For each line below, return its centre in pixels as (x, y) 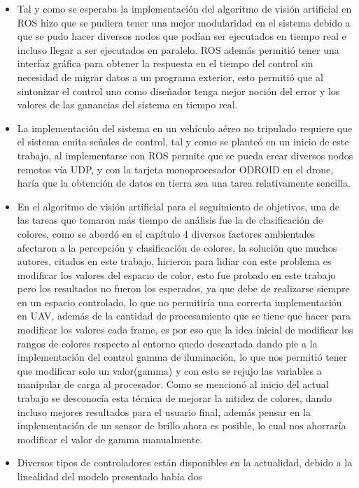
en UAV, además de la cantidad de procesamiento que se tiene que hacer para (184, 316)
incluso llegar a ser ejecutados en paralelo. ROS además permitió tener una (178, 49)
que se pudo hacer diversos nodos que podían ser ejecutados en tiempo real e (182, 36)
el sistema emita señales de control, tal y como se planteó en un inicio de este (183, 142)
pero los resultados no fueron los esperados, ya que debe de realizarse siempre (183, 288)
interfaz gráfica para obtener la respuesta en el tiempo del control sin (165, 63)
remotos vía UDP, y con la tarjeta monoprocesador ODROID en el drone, (175, 169)
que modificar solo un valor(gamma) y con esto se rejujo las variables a (169, 370)
